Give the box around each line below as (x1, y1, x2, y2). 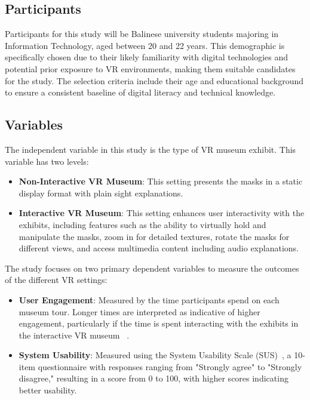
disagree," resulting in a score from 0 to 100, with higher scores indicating (19, 372, 288, 384)
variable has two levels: (5, 155, 89, 167)
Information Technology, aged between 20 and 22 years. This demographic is (5, 39, 285, 51)
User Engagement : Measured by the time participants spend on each (19, 293, 280, 306)
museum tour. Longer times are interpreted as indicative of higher (19, 305, 260, 318)
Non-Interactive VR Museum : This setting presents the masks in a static (19, 175, 303, 187)
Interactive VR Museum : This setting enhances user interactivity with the (19, 207, 305, 219)
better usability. (19, 384, 77, 396)
